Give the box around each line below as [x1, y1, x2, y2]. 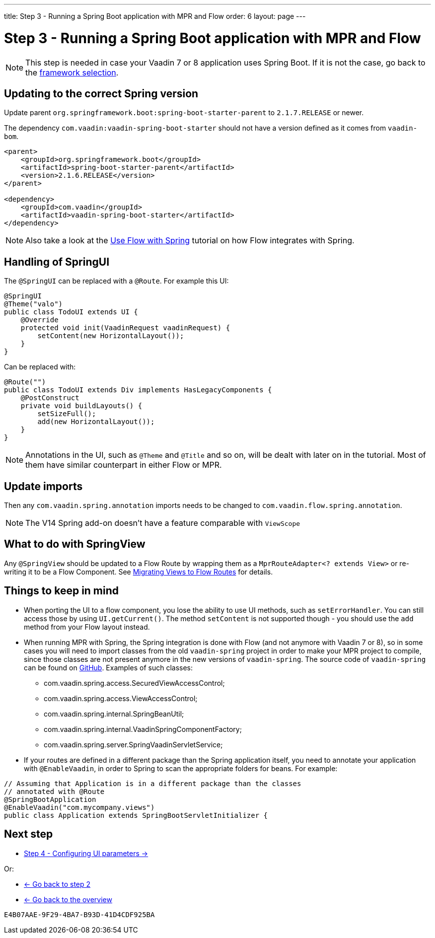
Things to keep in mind [4, 584, 119, 597]
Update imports [4, 480, 83, 493]
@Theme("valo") [4, 300, 63, 308]
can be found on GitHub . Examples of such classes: [24, 663, 193, 672]
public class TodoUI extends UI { [4, 308, 138, 316]
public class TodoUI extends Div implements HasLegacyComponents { [4, 386, 272, 394]
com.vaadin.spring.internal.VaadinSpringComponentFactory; [44, 724, 242, 733]
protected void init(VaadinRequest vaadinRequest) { [20, 324, 230, 332]
